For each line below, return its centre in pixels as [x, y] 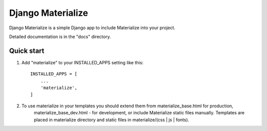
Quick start [27, 51]
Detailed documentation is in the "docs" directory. [60, 37]
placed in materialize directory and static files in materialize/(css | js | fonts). [111, 120]
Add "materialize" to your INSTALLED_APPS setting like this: [82, 62]
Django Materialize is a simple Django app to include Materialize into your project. [92, 28]
